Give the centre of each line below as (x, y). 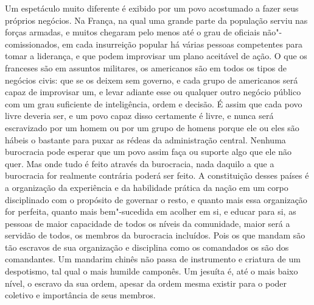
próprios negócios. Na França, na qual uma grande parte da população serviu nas (156, 20)
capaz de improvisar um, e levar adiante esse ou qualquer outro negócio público (153, 92)
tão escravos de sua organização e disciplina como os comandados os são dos (147, 247)
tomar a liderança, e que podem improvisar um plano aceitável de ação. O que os (156, 56)
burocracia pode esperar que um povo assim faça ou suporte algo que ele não (148, 152)
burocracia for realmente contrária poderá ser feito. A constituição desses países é (157, 175)
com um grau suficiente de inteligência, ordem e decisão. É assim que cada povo (154, 103)
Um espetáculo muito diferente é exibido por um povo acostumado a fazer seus (152, 8)
